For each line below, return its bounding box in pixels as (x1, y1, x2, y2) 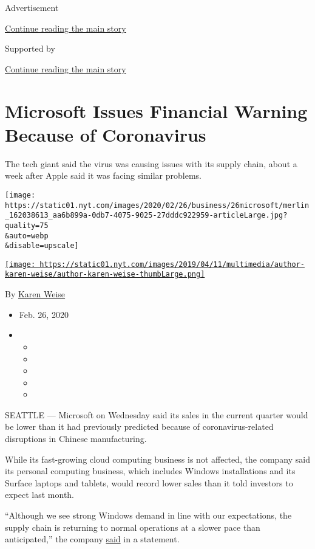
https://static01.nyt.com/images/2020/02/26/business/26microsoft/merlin (5, 201, 310, 210)
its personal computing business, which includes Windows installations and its (5, 464, 296, 477)
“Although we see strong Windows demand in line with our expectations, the (5, 509, 292, 522)
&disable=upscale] (5, 241, 79, 250)
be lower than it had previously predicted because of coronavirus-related (5, 420, 274, 433)
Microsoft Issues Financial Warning (5, 98, 308, 123)
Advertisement (5, 1, 59, 13)
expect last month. (5, 488, 75, 501)
